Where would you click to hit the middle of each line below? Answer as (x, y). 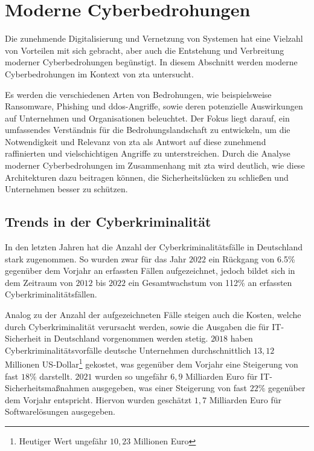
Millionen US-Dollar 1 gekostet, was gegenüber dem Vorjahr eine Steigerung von (152, 363)
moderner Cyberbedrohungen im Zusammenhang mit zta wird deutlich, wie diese (155, 165)
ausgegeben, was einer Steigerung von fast (169, 388)
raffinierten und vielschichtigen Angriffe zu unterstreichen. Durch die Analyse (148, 153)
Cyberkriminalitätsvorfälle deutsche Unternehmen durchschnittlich (128, 350)
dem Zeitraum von (39, 282)
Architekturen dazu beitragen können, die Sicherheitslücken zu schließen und (147, 177)
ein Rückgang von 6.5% (252, 258)
